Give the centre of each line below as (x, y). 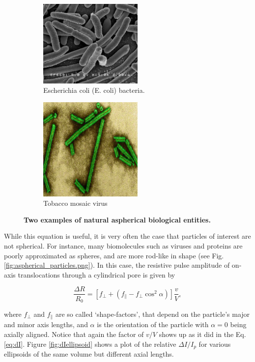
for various (215, 344)
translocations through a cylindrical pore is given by (97, 274)
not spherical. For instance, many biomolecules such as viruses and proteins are (123, 246)
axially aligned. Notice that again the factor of (74, 334)
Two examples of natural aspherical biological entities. (117, 219)
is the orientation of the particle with (153, 324)
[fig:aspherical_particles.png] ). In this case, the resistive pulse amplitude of (117, 265)
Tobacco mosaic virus (75, 203)
